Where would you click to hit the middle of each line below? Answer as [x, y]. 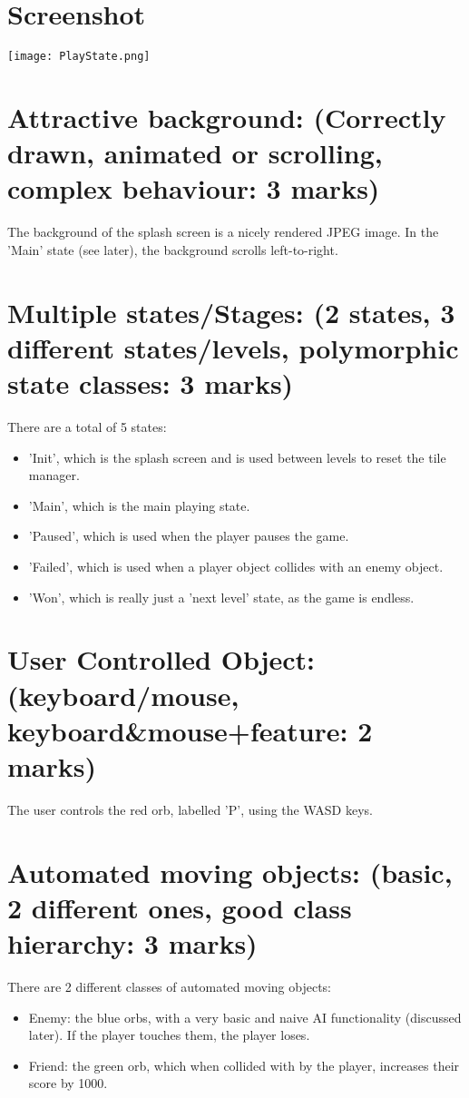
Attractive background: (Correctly [227, 117]
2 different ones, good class [180, 907]
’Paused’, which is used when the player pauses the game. [189, 536]
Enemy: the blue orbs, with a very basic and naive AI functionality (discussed [245, 1017]
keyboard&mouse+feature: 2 [190, 730]
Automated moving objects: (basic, [230, 872]
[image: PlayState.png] [79, 57]
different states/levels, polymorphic [233, 347]
